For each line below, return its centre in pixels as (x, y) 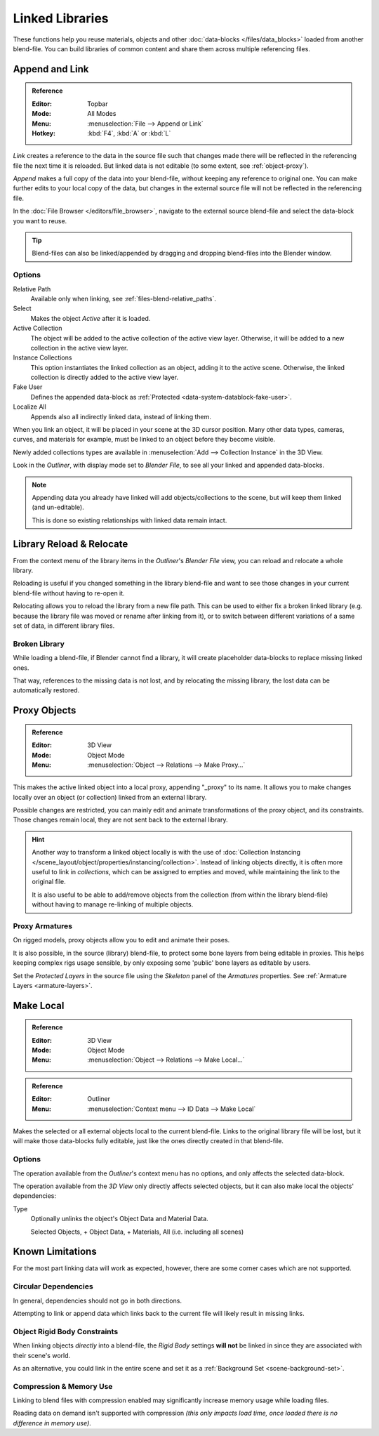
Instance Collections (42, 357)
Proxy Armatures (43, 926)
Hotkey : (44, 133)
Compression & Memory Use (63, 1386)
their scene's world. (42, 1355)
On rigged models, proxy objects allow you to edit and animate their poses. (121, 940)
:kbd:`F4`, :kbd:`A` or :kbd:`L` (129, 133)
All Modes (102, 114)
